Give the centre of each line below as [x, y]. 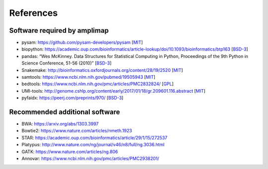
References [33, 13]
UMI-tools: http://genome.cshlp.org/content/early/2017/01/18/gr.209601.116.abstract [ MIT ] [113, 91]
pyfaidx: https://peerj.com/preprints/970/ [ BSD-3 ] [72, 98]
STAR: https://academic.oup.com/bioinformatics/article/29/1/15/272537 [95, 138]
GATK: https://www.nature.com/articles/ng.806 [70, 152]
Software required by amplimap [59, 30]
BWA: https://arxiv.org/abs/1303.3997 [60, 124]
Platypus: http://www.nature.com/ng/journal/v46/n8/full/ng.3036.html [93, 145]
